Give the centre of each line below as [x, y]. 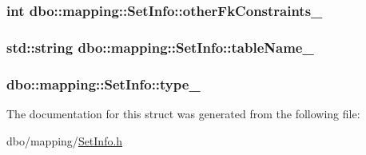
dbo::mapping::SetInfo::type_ [103, 83]
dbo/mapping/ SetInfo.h [65, 140]
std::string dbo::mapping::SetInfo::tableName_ [160, 47]
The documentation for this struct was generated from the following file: [183, 113]
